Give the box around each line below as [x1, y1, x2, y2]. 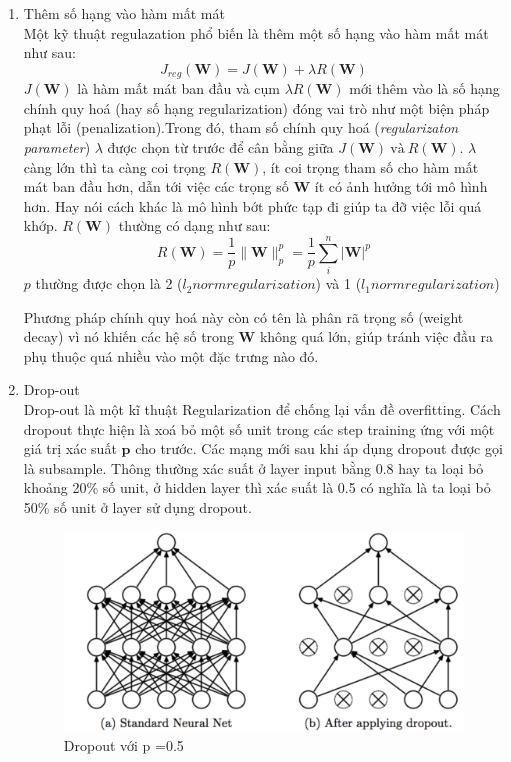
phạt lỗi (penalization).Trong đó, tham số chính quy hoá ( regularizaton [23, 117, 459, 138]
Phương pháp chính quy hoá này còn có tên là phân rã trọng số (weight [23, 306, 464, 327]
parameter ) [23, 137, 91, 158]
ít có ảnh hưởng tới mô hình [314, 176, 488, 197]
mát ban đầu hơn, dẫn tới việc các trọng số [23, 176, 289, 197]
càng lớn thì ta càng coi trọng [23, 156, 206, 177]
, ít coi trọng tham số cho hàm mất [262, 156, 479, 177]
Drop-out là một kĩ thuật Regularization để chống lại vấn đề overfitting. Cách [23, 399, 501, 420]
